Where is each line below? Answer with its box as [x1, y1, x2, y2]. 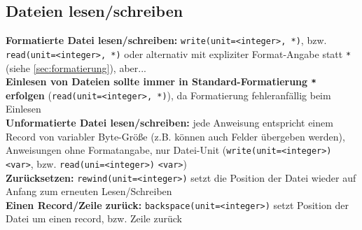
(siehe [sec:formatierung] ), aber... [6, 60, 146, 75]
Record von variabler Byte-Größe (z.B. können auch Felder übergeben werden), [6, 129, 345, 143]
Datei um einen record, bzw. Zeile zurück [6, 211, 182, 226]
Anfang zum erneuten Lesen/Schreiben [6, 184, 172, 199]
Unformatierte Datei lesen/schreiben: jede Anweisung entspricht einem [6, 115, 333, 130]
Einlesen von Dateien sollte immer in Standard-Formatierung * [6, 74, 316, 89]
